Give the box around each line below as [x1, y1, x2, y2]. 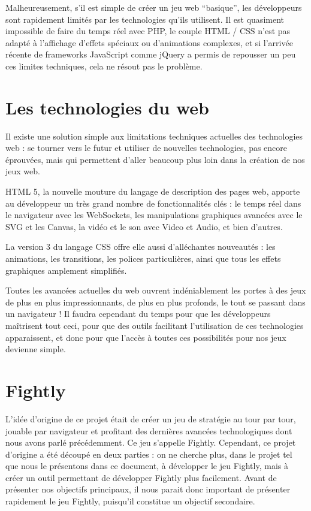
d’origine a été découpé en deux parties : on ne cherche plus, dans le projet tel [5, 447, 292, 460]
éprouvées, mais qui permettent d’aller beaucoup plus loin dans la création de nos [5, 153, 305, 165]
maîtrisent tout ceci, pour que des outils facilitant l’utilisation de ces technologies [5, 319, 304, 331]
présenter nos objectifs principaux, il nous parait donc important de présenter [5, 483, 291, 495]
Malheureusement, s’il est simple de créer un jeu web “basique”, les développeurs [5, 1, 302, 13]
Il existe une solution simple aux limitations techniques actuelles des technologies [5, 129, 303, 142]
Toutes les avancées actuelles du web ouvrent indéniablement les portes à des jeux [5, 284, 306, 297]
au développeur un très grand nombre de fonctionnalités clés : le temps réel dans [5, 196, 301, 209]
